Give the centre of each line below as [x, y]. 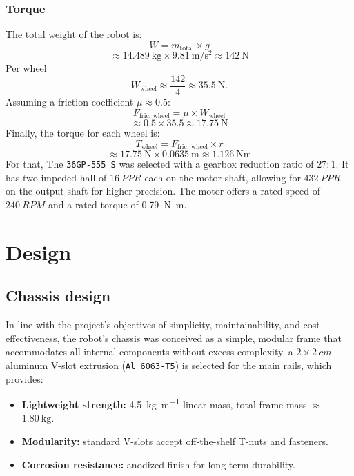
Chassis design [58, 296]
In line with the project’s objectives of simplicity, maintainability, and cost [163, 325]
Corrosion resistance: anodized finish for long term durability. [158, 464]
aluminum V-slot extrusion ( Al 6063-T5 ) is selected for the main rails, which [169, 365]
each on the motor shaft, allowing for [223, 177]
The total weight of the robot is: [74, 34]
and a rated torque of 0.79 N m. [117, 204]
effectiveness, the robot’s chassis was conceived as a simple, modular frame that [174, 338]
